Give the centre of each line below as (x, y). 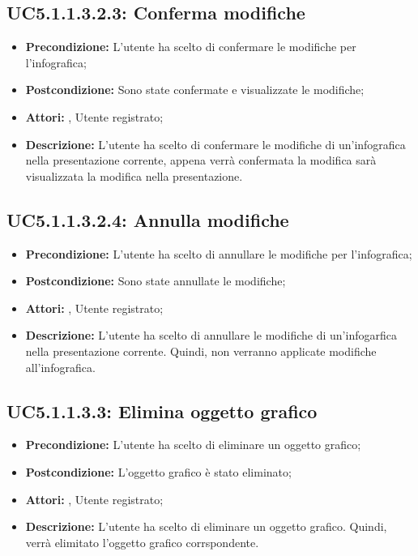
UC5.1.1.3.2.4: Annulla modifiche (148, 219)
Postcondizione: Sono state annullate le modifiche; (156, 281)
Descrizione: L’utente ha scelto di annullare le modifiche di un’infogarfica (211, 335)
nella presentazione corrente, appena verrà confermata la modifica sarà (201, 160)
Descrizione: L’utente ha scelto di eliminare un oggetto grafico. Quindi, (206, 526)
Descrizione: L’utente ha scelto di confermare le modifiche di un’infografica (215, 144)
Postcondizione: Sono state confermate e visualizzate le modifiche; (195, 90)
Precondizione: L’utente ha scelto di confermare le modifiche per (191, 47)
